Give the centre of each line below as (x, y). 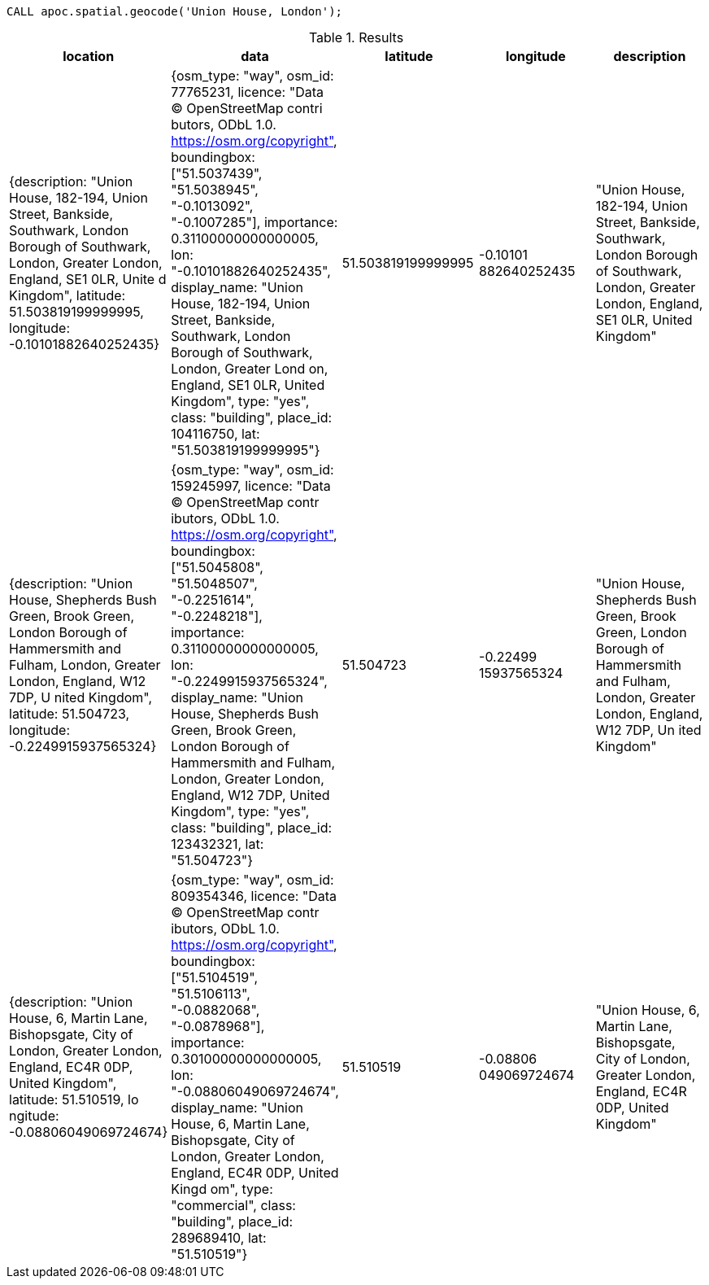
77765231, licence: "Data (247, 92)
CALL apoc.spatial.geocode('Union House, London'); (175, 11)
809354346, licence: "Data (254, 896)
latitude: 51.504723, (70, 714)
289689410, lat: (219, 1238)
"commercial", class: (233, 1205)
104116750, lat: (215, 434)
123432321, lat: (217, 844)
